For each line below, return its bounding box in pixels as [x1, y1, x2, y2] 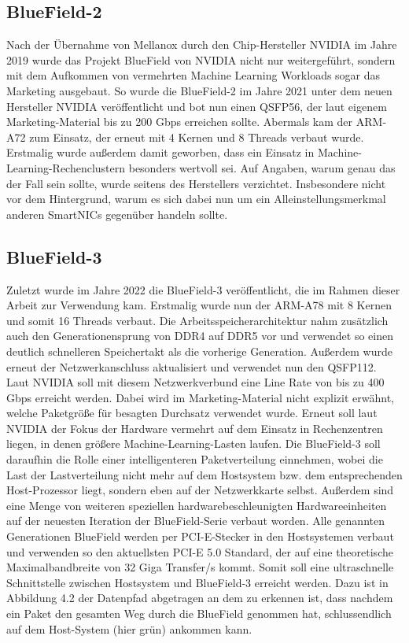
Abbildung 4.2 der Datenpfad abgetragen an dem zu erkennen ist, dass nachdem [6, 589, 393, 606]
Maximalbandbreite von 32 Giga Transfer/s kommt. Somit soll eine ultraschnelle [6, 559, 394, 575]
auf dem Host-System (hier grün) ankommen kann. [6, 620, 252, 637]
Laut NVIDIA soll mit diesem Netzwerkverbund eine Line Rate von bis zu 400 [6, 374, 385, 390]
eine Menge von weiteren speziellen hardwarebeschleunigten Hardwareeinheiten [6, 497, 387, 513]
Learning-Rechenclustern [6, 159, 126, 176]
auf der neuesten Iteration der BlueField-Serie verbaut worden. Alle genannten [6, 512, 385, 529]
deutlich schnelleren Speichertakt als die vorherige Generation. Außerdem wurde [6, 342, 392, 359]
